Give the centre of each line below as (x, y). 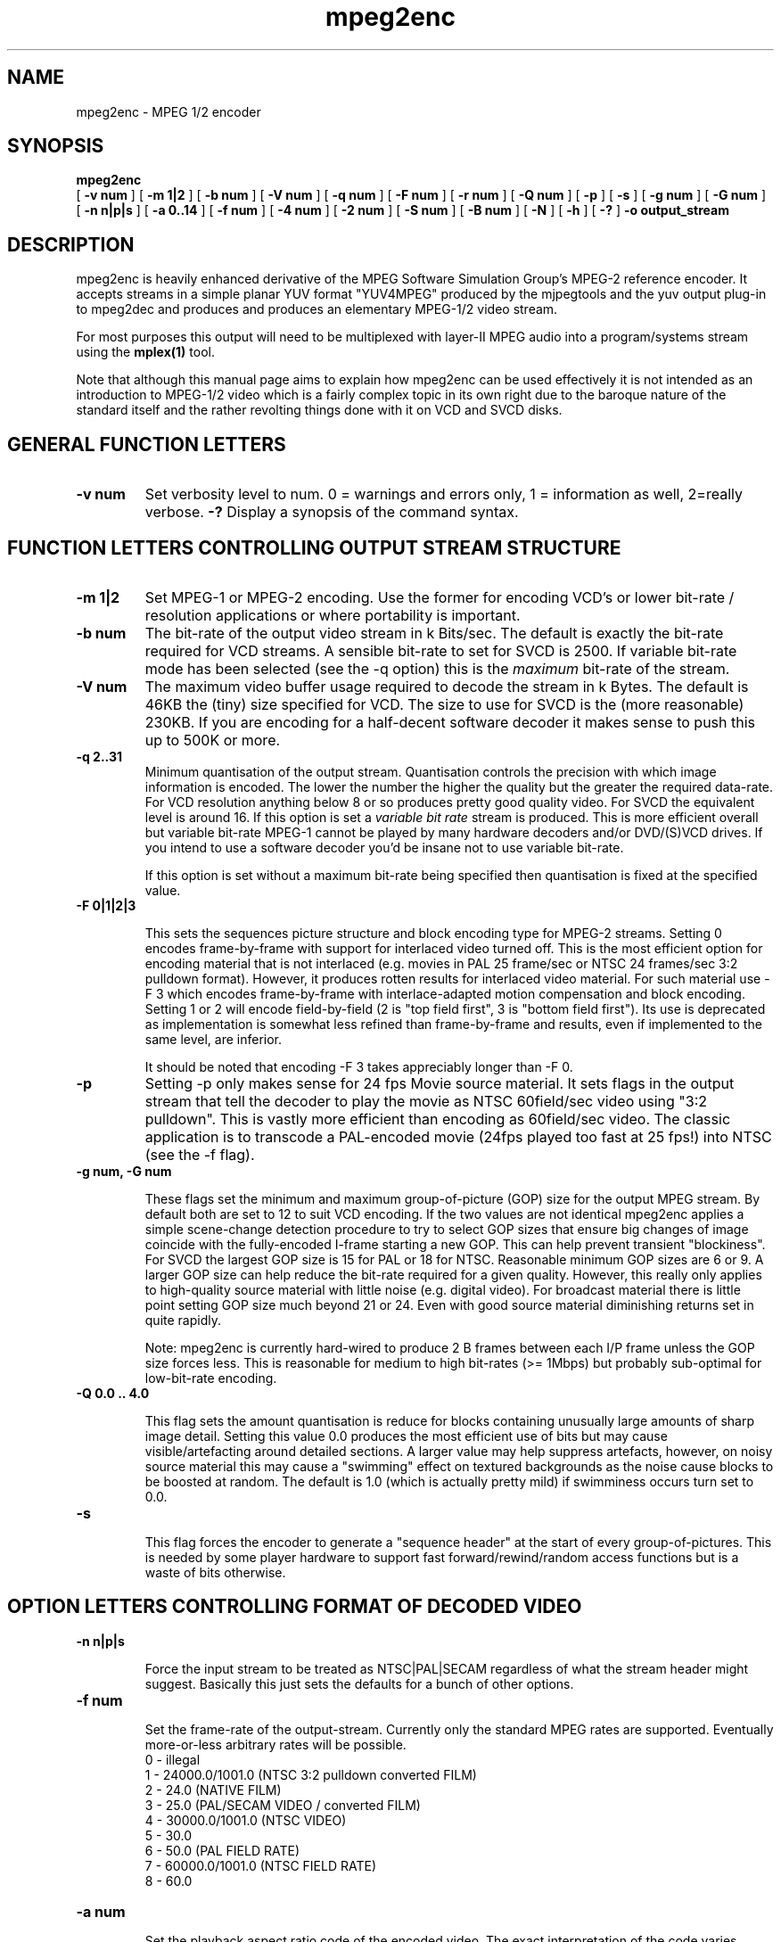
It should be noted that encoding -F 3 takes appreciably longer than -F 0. (359, 1066)
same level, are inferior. (214, 1039)
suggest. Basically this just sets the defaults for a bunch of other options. (359, 1683)
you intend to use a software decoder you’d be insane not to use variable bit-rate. (384, 847)
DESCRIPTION (71, 244)
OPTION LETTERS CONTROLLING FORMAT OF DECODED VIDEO (295, 1607)
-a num (101, 1911)
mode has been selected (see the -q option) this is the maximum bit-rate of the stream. (437, 668)
